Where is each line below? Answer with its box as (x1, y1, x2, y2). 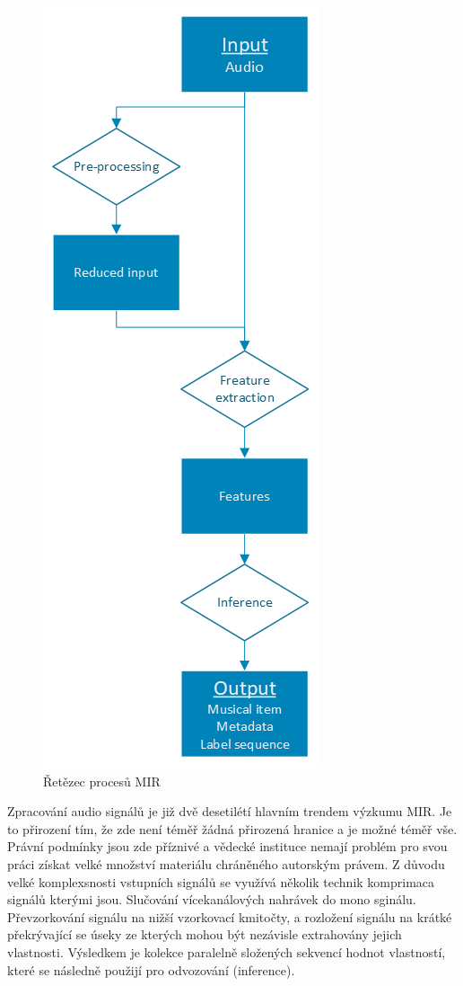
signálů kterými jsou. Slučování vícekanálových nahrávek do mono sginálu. (7, 890, 416, 909)
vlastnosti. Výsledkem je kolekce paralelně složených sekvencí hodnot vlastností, (7, 942, 446, 961)
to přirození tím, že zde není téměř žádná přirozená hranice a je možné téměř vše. (7, 819, 458, 838)
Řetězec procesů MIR (43, 771, 161, 790)
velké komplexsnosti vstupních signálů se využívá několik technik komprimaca (7, 872, 435, 891)
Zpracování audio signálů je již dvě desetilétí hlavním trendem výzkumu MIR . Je (7, 802, 452, 821)
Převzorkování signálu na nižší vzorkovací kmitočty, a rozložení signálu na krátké (7, 907, 452, 926)
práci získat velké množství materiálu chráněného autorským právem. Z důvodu (7, 854, 445, 873)
